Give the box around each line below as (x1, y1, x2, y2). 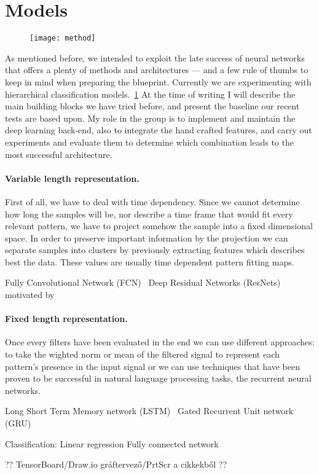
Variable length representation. (5, 171, 140, 184)
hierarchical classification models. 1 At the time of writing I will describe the (5, 87, 296, 100)
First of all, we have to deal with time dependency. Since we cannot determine (5, 195, 300, 208)
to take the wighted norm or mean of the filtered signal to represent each (5, 348, 280, 361)
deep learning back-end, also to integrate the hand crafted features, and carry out (5, 124, 312, 136)
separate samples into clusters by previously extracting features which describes (5, 243, 305, 256)
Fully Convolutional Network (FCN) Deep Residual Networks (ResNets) (5, 276, 281, 289)
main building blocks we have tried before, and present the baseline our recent (5, 100, 300, 112)
